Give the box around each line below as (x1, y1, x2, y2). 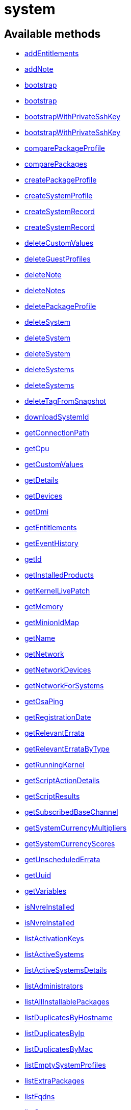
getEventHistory (24, 539, 78, 548)
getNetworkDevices (24, 665, 91, 675)
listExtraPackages (24, 1076, 85, 1086)
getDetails (24, 476, 59, 485)
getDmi (24, 507, 49, 517)
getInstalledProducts (24, 571, 94, 580)
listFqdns (24, 1092, 55, 1101)
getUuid (24, 871, 51, 880)
